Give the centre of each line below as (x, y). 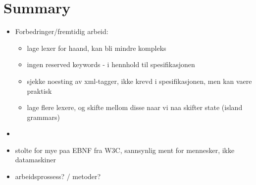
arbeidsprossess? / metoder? (58, 176)
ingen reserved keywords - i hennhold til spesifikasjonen (111, 64)
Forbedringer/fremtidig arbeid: (62, 31)
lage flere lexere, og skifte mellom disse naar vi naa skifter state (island (135, 107)
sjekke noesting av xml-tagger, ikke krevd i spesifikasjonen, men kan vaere (139, 81)
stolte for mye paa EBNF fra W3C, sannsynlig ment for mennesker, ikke (125, 150)
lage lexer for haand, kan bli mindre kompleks (97, 48)
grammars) (43, 117)
